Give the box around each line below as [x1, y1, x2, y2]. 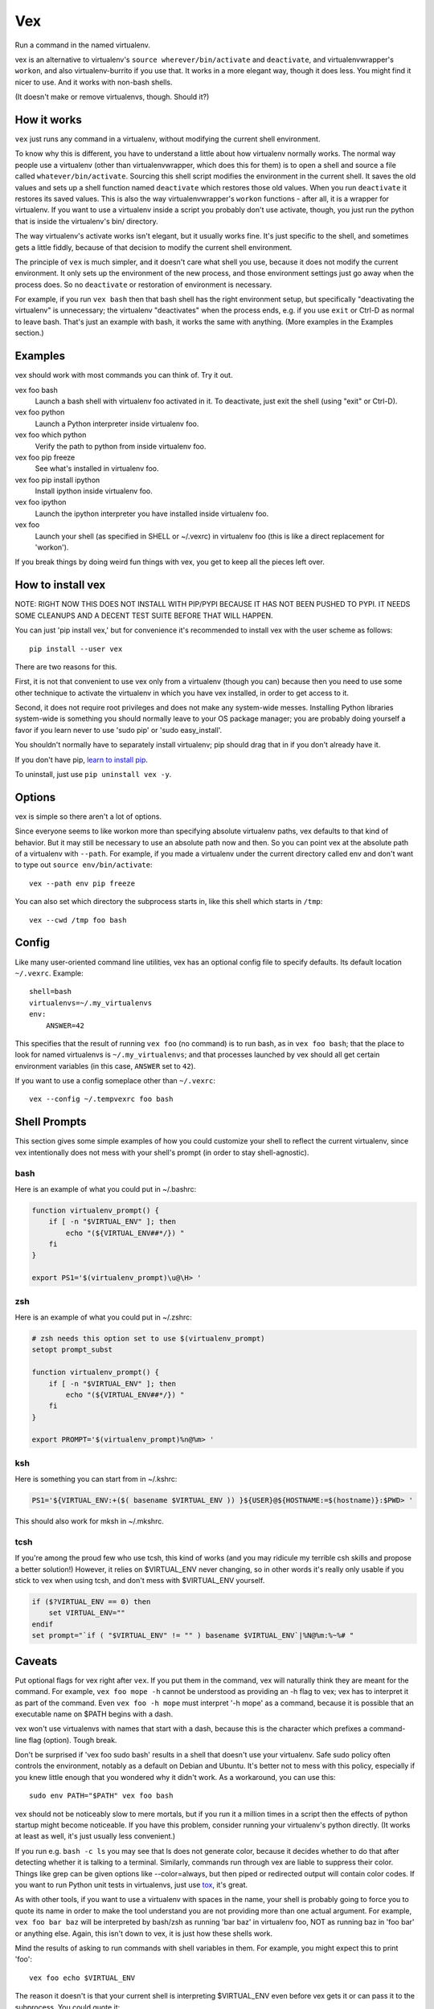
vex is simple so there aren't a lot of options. [14, 812, 162, 821]
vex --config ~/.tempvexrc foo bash [29, 1095, 174, 1104]
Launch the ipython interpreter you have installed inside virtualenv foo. [35, 509, 269, 518]
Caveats [14, 1654, 58, 1667]
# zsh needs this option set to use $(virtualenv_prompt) [31, 1334, 265, 1343]
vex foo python [14, 407, 65, 417]
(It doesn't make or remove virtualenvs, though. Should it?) [14, 92, 210, 102]
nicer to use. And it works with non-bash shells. [14, 77, 173, 87]
